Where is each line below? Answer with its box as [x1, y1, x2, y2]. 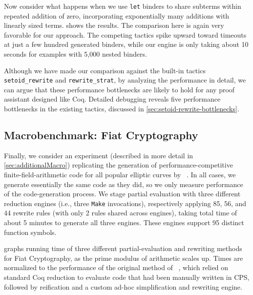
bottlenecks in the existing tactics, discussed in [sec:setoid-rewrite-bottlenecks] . [4, 104, 239, 114]
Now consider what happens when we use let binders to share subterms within [4, 1, 241, 11]
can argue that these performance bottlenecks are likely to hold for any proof [4, 84, 235, 94]
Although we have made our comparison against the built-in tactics [4, 65, 206, 75]
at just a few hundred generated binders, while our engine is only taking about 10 [4, 39, 249, 49]
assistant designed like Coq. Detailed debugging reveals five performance [4, 94, 221, 104]
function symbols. [4, 227, 57, 237]
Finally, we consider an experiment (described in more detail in [4, 150, 193, 160]
